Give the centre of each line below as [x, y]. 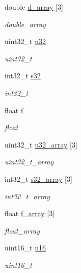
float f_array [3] [30, 213]
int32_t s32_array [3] [38, 178]
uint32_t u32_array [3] [41, 144]
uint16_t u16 [25, 248]
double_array [25, 24]
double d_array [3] [34, 7]
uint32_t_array [29, 162]
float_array [22, 230]
